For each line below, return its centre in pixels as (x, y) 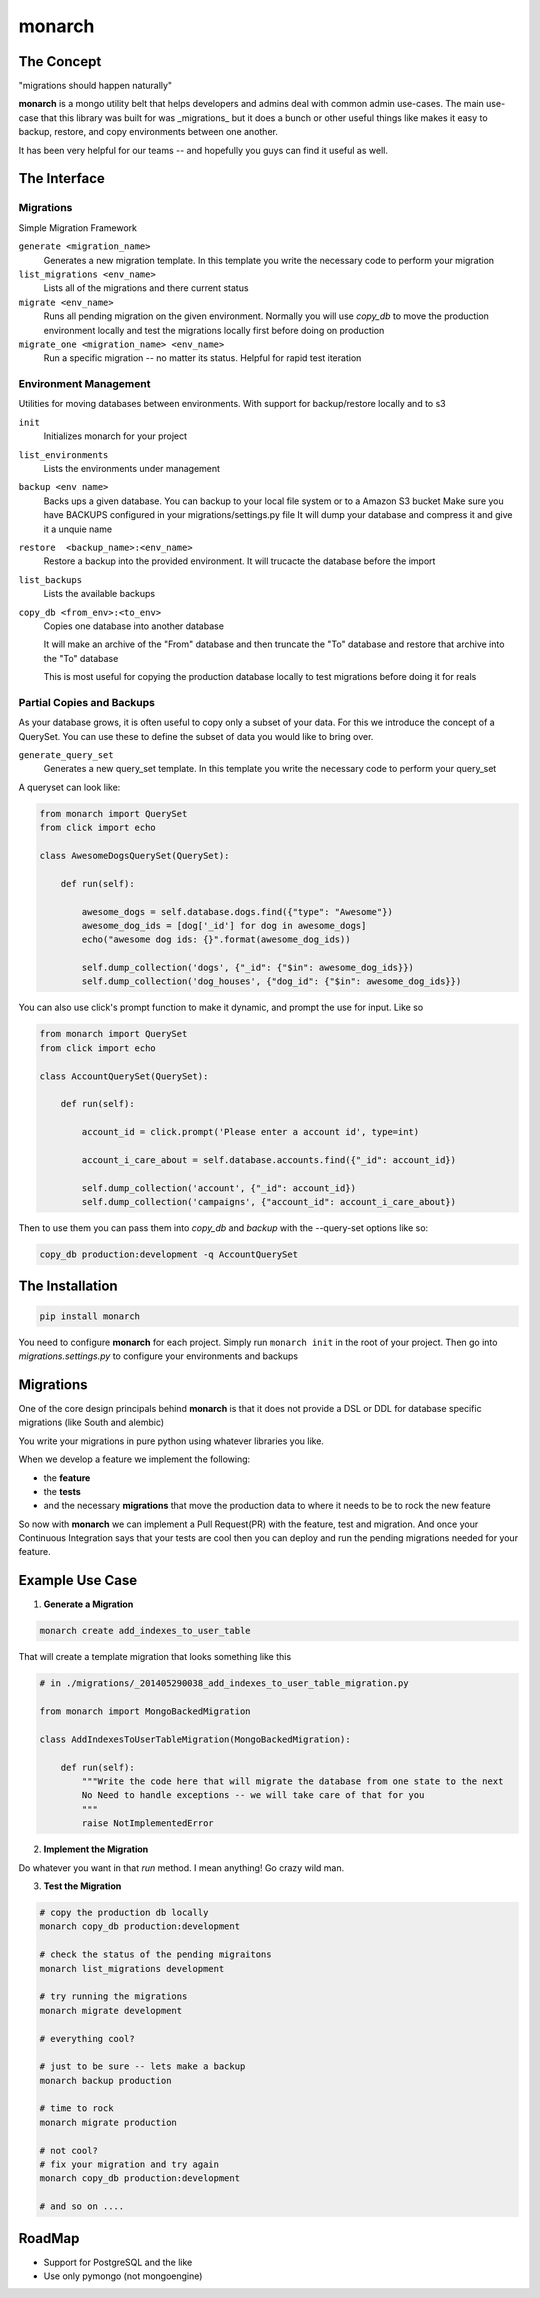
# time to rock (76, 2108)
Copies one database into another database (134, 626)
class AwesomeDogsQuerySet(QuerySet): (134, 855)
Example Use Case (78, 1580)
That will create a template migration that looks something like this (155, 1657)
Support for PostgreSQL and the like (118, 2262)
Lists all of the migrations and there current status (146, 288)
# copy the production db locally (124, 1912)
